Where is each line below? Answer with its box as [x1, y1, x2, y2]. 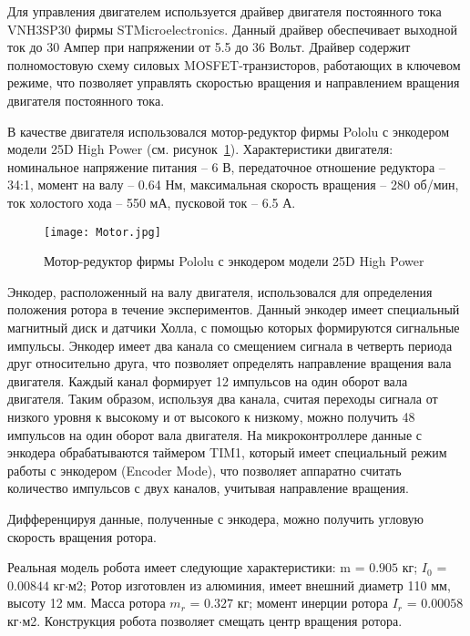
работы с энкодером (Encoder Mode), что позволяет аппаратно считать [7, 460, 402, 479]
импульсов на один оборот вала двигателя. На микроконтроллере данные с [7, 425, 423, 444]
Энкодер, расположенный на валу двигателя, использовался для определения [7, 282, 433, 301]
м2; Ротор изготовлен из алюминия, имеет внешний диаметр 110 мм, [68, 575, 451, 594]
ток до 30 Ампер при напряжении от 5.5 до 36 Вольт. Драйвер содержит [7, 37, 411, 56]
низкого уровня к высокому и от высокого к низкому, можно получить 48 [7, 406, 415, 426]
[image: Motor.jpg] [44, 225, 161, 239]
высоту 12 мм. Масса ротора [7, 593, 166, 612]
